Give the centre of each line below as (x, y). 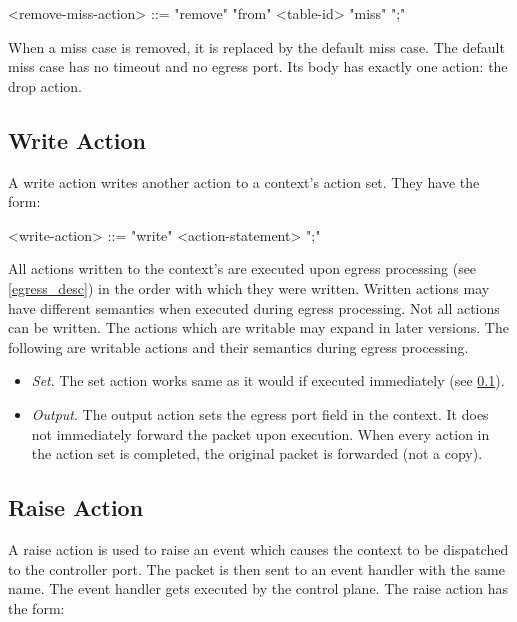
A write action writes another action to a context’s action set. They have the (244, 181)
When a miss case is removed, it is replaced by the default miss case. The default (256, 46)
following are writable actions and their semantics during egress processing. (238, 346)
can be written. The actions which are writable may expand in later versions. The (258, 327)
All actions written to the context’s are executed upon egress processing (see (242, 268)
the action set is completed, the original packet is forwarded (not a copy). (257, 453)
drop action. (45, 85)
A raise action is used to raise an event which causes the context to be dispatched (258, 548)
